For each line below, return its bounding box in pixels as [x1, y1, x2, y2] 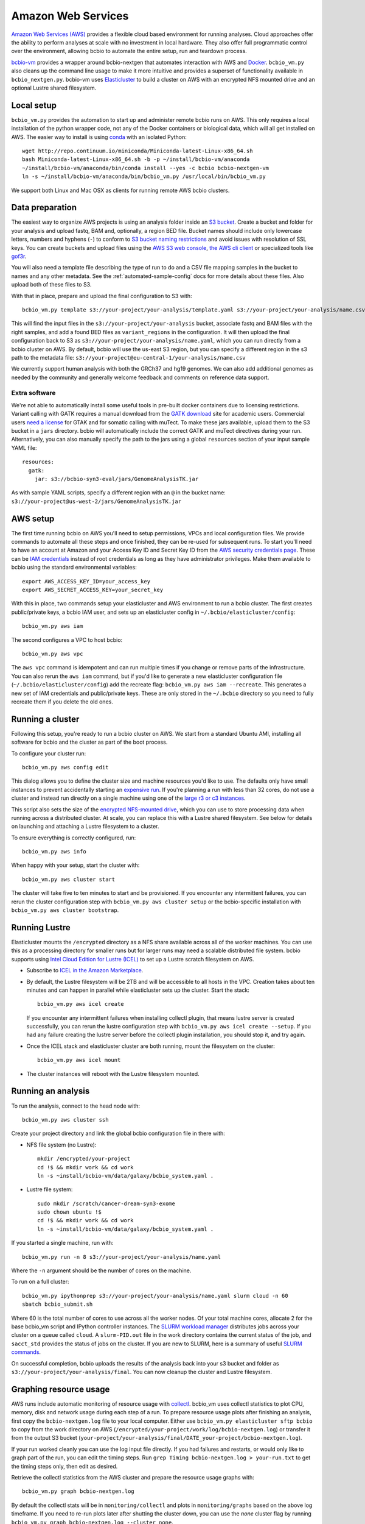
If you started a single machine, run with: [11, 1239, 114, 1247]
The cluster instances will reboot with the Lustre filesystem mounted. [26, 1070, 200, 1077]
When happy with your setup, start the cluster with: [11, 861, 140, 869]
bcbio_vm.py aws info [22, 848, 86, 855]
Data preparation [11, 202, 77, 213]
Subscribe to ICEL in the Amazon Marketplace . [26, 967, 144, 974]
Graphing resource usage [11, 1384, 110, 1394]
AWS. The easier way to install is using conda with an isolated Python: [11, 133, 187, 140]
